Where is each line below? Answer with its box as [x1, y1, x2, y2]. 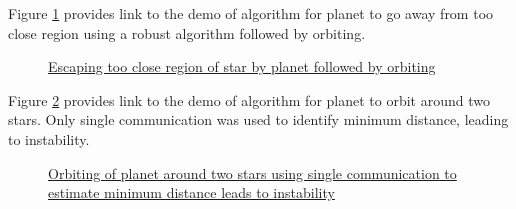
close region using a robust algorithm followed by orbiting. [8, 22, 366, 43]
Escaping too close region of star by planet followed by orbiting [48, 56, 436, 77]
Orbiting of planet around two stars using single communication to [48, 162, 457, 183]
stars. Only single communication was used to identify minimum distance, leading [8, 109, 509, 130]
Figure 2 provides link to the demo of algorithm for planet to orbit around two [8, 89, 490, 110]
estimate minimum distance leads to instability [48, 182, 335, 203]
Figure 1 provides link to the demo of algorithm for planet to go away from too [8, 3, 494, 23]
